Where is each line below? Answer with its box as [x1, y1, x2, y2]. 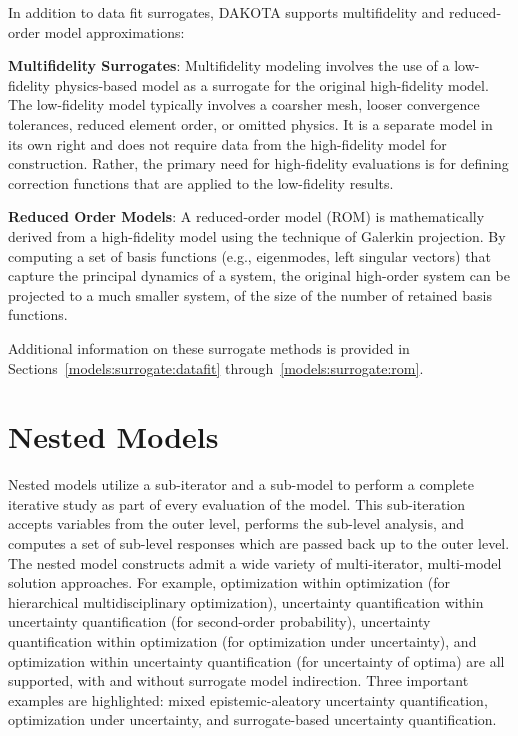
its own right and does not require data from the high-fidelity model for [8, 133, 447, 154]
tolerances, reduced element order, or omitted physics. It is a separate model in [8, 113, 493, 134]
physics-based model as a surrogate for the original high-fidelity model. [54, 74, 489, 95]
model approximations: [44, 21, 185, 42]
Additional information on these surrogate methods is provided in [8, 337, 410, 358]
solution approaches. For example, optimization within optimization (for [8, 572, 450, 593]
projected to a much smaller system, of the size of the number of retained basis [8, 284, 492, 305]
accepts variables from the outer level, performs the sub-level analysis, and [8, 513, 465, 534]
